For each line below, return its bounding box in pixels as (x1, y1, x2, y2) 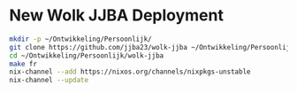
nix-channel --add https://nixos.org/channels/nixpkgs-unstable (9, 67, 251, 76)
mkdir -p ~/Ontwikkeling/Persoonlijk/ (9, 35, 152, 43)
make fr (9, 59, 38, 68)
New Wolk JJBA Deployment (9, 5, 224, 26)
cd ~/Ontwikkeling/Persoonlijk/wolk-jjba (9, 50, 164, 60)
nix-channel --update (9, 76, 89, 85)
